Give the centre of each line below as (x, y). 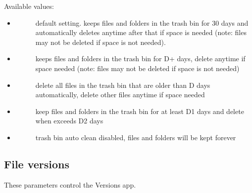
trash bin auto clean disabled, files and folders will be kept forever (136, 137)
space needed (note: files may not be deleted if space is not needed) (137, 68)
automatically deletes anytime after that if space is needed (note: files (141, 32)
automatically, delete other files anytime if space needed (120, 95)
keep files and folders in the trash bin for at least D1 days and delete (140, 111)
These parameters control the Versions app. (70, 184)
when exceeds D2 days (69, 121)
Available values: (29, 6)
